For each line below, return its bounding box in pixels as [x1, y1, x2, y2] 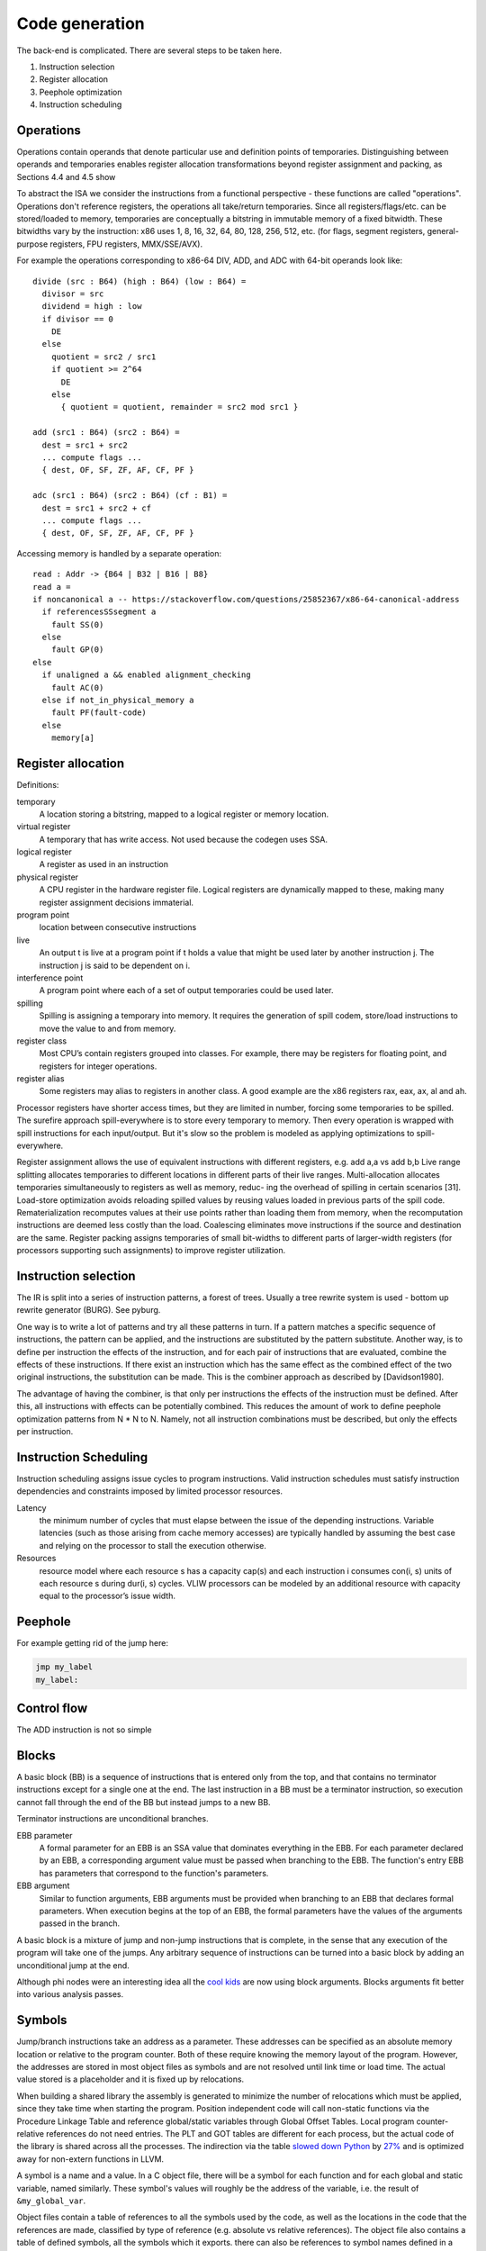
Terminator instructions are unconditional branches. [16, 1813, 209, 1824]
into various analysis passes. [16, 1989, 124, 2000]
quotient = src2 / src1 [50, 351, 157, 362]
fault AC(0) [50, 683, 104, 692]
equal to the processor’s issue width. [39, 1590, 175, 1602]
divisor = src [41, 288, 104, 299]
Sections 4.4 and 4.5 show [16, 171, 116, 182]
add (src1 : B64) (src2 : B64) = [32, 428, 180, 438]
